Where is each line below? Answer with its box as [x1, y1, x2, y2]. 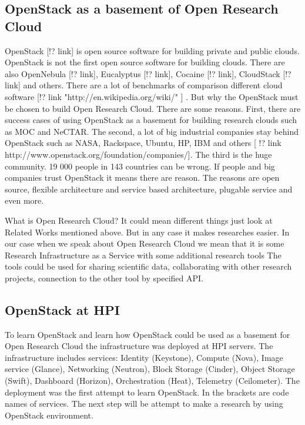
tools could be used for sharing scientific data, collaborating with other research [5, 260, 292, 273]
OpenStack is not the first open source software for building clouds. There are [5, 56, 285, 68]
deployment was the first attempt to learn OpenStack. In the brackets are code [5, 386, 289, 398]
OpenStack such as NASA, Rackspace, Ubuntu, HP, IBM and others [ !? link [5, 137, 281, 149]
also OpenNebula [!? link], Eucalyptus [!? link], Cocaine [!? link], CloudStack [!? [5, 67, 291, 79]
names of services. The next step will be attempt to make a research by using [5, 397, 283, 410]
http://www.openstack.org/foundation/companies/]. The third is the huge [5, 148, 272, 160]
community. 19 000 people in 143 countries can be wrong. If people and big [5, 160, 275, 172]
